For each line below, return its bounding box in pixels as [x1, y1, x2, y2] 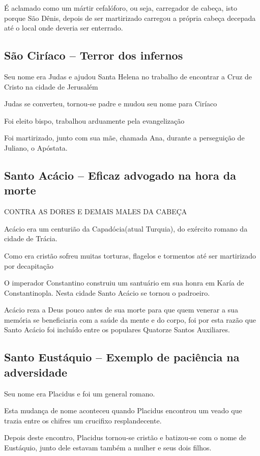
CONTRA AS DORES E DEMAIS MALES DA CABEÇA [4, 206, 187, 217]
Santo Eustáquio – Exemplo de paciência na [4, 349, 240, 365]
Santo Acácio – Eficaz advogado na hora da [4, 167, 236, 183]
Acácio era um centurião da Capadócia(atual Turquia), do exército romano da [4, 223, 248, 234]
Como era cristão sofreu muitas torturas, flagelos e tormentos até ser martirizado [4, 250, 256, 261]
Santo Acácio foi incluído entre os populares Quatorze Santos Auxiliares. [4, 324, 230, 335]
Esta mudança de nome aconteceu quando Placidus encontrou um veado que [4, 405, 242, 416]
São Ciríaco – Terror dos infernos [4, 47, 183, 63]
